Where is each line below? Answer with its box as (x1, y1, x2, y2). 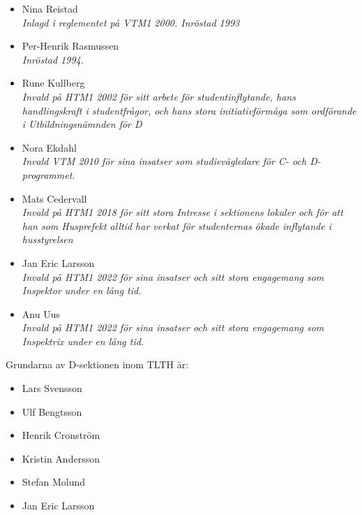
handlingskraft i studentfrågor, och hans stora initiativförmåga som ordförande (22, 103, 356, 117)
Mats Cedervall (22, 191, 87, 205)
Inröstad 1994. (22, 52, 84, 66)
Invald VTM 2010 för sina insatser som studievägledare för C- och (22, 154, 307, 168)
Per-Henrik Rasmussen (22, 38, 119, 53)
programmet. (22, 167, 75, 182)
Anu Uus (22, 306, 60, 321)
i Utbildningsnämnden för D (22, 117, 142, 131)
